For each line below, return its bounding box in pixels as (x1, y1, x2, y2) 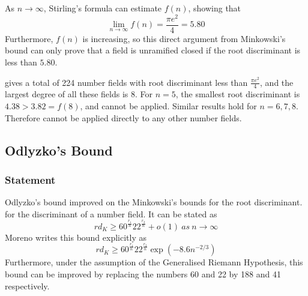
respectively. (5, 279, 50, 292)
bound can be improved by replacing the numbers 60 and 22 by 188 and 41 (5, 267, 281, 280)
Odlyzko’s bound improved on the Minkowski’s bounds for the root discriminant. (5, 196, 303, 208)
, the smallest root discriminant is (175, 88, 300, 100)
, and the (260, 76, 294, 88)
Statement (5, 172, 56, 187)
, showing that (188, 2, 241, 14)
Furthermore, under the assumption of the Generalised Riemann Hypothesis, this (5, 256, 303, 268)
